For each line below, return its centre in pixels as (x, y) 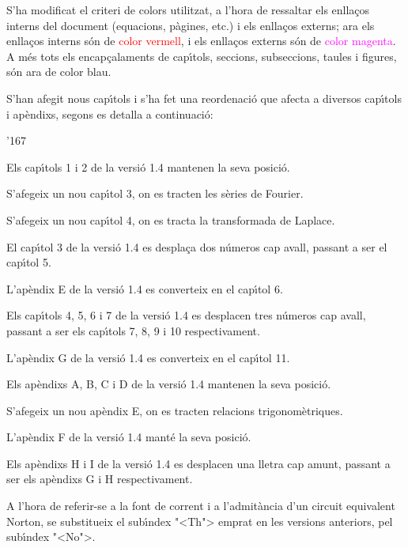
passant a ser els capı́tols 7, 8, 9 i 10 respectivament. (133, 330)
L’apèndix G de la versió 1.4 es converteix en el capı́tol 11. (148, 357)
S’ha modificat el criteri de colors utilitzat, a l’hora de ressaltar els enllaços (188, 9)
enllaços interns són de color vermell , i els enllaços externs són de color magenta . (201, 41)
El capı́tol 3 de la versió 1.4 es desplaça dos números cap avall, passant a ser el (197, 246)
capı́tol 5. (29, 262)
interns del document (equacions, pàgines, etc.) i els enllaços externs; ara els (191, 25)
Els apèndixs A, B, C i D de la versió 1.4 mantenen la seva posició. (169, 384)
